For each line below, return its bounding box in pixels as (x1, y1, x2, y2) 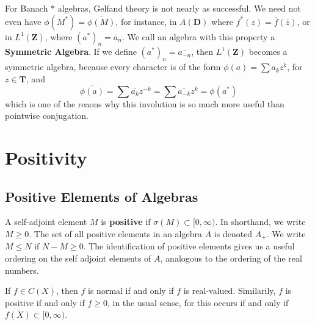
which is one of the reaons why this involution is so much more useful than (5, 97, 284, 110)
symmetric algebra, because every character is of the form (5, 60, 221, 73)
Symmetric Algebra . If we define (5, 45, 137, 58)
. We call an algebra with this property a (121, 30, 275, 43)
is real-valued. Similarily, (183, 284, 276, 297)
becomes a (248, 45, 288, 58)
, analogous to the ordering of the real (160, 252, 302, 264)
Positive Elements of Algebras (5, 187, 198, 205)
